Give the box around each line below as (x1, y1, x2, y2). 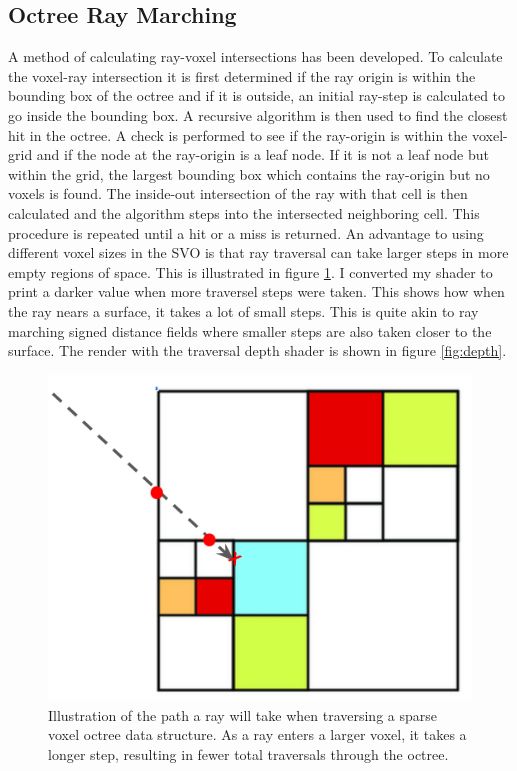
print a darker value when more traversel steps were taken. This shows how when (8, 281, 505, 302)
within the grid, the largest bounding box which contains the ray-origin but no (8, 163, 490, 184)
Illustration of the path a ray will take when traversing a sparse (48, 704, 438, 725)
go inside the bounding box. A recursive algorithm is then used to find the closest (8, 104, 508, 125)
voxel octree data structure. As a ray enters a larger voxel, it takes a (48, 724, 467, 745)
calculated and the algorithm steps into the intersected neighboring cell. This (8, 202, 480, 223)
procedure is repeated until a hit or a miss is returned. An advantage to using (8, 222, 484, 243)
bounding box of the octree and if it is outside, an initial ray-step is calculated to (8, 85, 506, 106)
